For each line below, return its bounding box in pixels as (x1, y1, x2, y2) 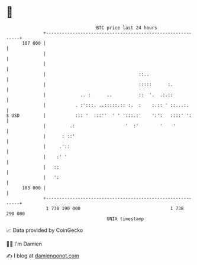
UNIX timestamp (106, 215, 144, 222)
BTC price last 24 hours (96, 25, 158, 31)
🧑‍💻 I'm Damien (6, 240, 43, 247)
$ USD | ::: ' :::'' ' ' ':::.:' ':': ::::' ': (6, 112, 192, 119)
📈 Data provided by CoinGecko (6, 227, 83, 234)
